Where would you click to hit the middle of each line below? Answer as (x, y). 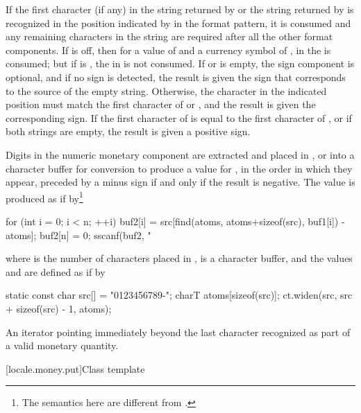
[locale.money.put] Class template (75, 368)
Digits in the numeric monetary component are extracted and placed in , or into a (180, 154)
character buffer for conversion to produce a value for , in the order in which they (179, 168)
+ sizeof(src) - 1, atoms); (59, 308)
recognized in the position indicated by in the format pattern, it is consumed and (178, 23)
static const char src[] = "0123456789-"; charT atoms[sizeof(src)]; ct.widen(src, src (179, 295)
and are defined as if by (56, 271)
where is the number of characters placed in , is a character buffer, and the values (179, 258)
